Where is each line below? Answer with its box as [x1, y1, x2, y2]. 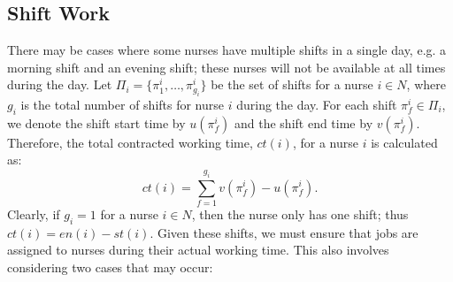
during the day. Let [7, 75, 112, 94]
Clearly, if [7, 204, 60, 223]
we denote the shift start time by [7, 113, 186, 132]
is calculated [371, 133, 438, 151]
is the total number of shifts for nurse [20, 95, 225, 113]
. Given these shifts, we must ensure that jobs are [150, 223, 418, 241]
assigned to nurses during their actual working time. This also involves [7, 240, 389, 259]
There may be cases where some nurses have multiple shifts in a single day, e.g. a [7, 41, 447, 59]
